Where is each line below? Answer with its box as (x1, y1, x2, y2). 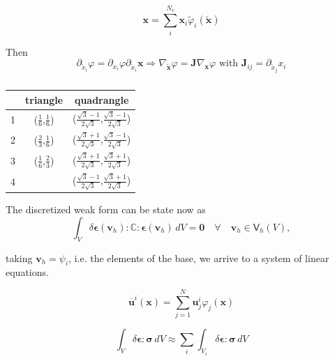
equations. (6, 265, 49, 279)
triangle (25, 92, 64, 107)
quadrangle (74, 92, 129, 107)
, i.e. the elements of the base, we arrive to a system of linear (68, 250, 329, 265)
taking (6, 250, 33, 265)
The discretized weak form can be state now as (6, 202, 206, 217)
